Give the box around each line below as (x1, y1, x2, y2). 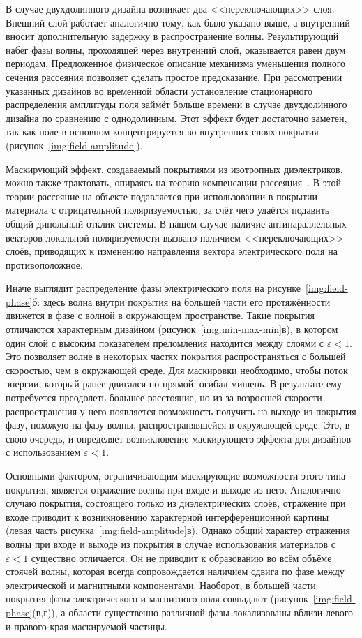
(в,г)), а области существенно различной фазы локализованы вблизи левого (32, 604, 354, 619)
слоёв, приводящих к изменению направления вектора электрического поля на (6, 244, 338, 258)
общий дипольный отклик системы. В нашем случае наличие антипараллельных (6, 216, 347, 230)
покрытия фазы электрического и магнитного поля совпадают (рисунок (6, 591, 308, 606)
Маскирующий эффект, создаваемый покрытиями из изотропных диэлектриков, (6, 161, 343, 176)
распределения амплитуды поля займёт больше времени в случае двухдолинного (6, 97, 347, 112)
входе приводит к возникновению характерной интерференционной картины (6, 509, 329, 524)
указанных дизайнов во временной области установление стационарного (6, 83, 312, 98)
